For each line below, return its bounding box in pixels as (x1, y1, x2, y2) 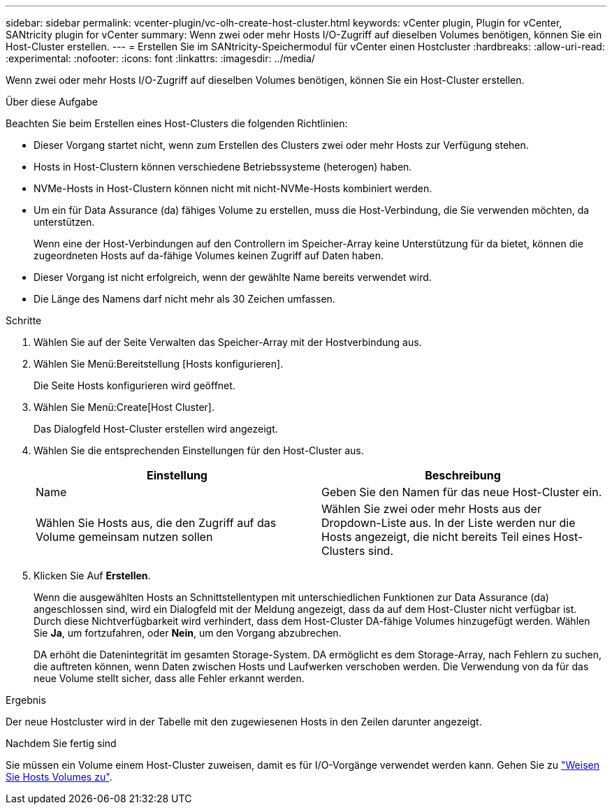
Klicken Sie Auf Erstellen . (34, 570, 151, 581)
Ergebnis (6, 694, 46, 706)
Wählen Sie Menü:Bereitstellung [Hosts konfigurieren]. (34, 358, 284, 370)
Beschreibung (425, 468, 501, 482)
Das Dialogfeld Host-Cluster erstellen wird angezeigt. (34, 423, 278, 435)
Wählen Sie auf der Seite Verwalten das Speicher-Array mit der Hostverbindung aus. (34, 336, 422, 348)
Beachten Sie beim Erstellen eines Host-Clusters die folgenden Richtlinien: (6, 117, 348, 129)
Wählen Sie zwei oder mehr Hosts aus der (321, 502, 541, 516)
